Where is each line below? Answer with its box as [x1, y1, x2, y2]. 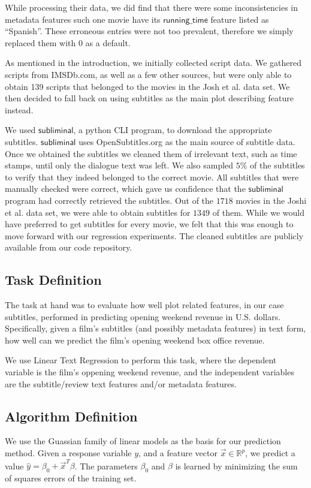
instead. [5, 103, 34, 116]
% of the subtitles [240, 159, 305, 171]
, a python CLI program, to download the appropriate [73, 123, 272, 136]
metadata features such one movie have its [5, 13, 161, 25]
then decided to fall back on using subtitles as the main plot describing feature [5, 92, 294, 104]
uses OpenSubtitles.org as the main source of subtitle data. [78, 135, 295, 147]
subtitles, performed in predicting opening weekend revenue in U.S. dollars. [5, 310, 281, 323]
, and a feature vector [138, 447, 218, 459]
